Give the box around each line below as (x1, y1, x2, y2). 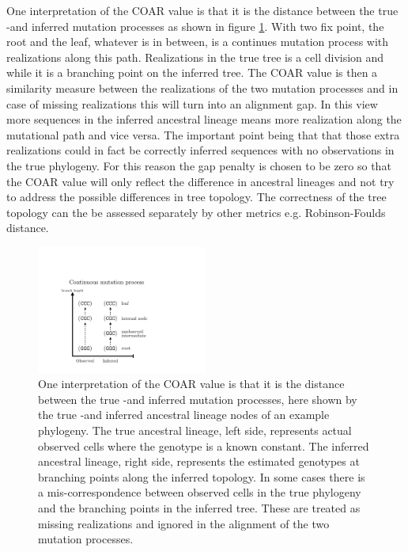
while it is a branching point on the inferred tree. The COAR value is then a (6, 64, 378, 81)
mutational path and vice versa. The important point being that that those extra (6, 126, 400, 143)
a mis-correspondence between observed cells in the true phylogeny (38, 484, 361, 501)
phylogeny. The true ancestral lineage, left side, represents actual (38, 422, 352, 439)
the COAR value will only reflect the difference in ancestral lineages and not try (6, 173, 395, 189)
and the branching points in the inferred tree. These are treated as (38, 500, 361, 516)
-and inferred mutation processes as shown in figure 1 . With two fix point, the (6, 17, 384, 34)
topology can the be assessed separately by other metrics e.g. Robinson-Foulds (6, 204, 386, 220)
